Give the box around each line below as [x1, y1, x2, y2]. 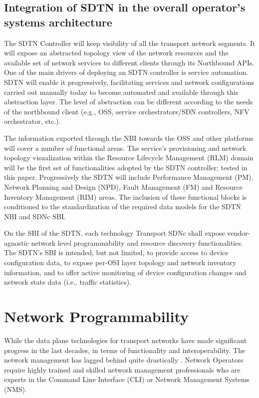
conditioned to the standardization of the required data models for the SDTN [4, 201, 241, 212]
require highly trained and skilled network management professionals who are [4, 364, 241, 375]
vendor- [227, 228, 251, 238]
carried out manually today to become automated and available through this [4, 86, 239, 97]
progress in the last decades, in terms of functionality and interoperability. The [4, 345, 246, 355]
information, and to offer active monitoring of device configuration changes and [4, 267, 247, 277]
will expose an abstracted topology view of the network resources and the [4, 47, 229, 58]
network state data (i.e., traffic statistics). [4, 277, 132, 287]
